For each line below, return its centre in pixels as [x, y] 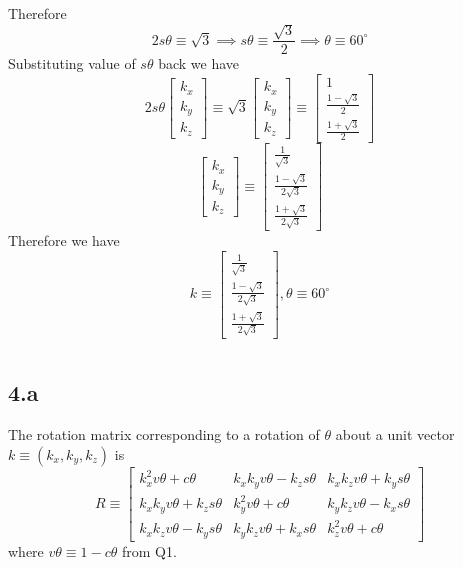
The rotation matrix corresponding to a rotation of [164, 434]
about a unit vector [395, 434]
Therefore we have [64, 240]
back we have [199, 63]
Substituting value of [72, 63]
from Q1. [149, 550]
